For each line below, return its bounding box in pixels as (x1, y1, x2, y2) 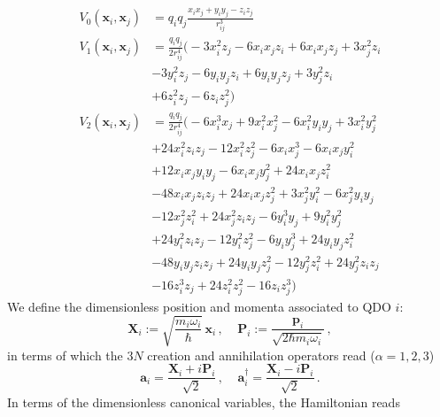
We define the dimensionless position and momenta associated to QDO (7, 297, 391, 315)
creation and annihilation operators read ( (147, 345, 375, 364)
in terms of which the (7, 345, 123, 364)
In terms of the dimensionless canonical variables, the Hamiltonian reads (7, 392, 400, 411)
